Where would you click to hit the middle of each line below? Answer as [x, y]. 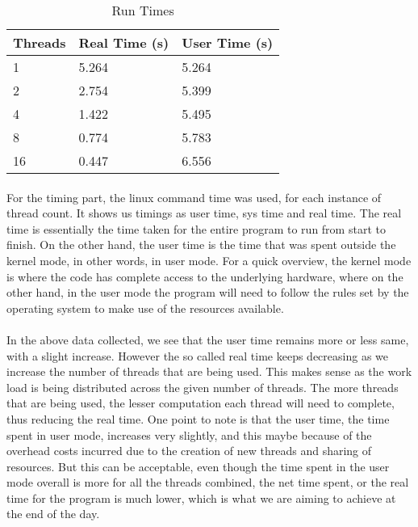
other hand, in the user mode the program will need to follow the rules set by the [208, 292]
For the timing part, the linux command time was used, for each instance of [194, 197]
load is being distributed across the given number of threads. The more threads [203, 387]
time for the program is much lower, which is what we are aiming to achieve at [201, 497]
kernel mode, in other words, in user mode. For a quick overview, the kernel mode [209, 260]
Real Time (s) [124, 42]
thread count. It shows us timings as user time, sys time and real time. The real [204, 213]
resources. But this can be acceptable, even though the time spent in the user [198, 466]
